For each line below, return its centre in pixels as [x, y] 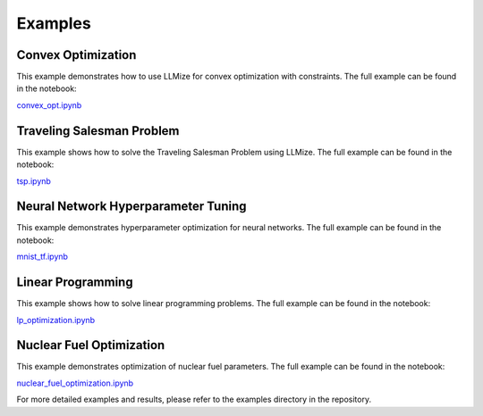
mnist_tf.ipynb [42, 257]
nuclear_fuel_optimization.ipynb [75, 383]
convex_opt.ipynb [49, 105]
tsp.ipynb [34, 181]
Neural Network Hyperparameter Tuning [131, 207]
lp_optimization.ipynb [56, 320]
